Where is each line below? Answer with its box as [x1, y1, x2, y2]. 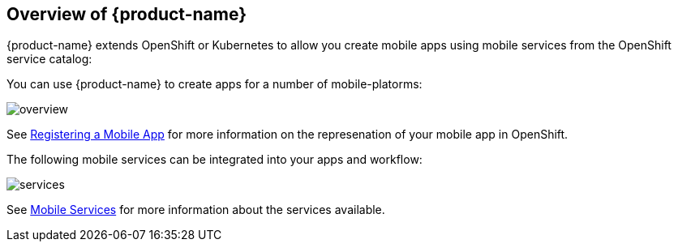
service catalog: [6, 52, 92, 66]
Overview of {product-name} [6, 4, 247, 24]
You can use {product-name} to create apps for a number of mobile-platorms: [6, 77, 423, 92]
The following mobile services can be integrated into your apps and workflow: [6, 152, 423, 167]
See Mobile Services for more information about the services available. [6, 203, 385, 217]
